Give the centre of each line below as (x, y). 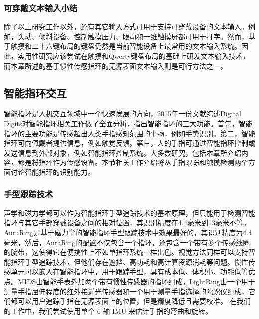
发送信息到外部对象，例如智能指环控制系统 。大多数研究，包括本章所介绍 (123, 152)
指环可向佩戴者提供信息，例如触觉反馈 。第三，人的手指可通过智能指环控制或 (129, 143)
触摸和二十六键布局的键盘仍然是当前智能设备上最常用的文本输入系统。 (126, 46)
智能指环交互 (35, 92)
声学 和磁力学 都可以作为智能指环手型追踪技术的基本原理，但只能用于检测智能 (129, 213)
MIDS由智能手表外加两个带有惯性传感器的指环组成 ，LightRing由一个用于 (136, 281)
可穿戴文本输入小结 (41, 8)
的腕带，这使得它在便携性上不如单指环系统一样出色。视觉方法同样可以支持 (126, 252)
